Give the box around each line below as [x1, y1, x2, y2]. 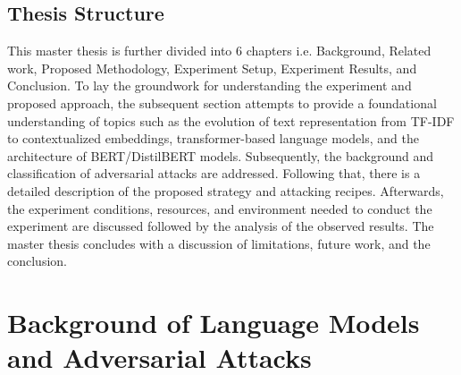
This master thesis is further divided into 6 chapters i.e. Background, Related [7, 41, 432, 60]
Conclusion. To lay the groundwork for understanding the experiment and [7, 76, 412, 95]
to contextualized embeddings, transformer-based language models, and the [7, 129, 419, 148]
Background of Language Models [7, 304, 420, 341]
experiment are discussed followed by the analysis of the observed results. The [7, 217, 434, 235]
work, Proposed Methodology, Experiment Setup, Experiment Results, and [7, 58, 417, 77]
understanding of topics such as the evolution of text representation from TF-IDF [7, 111, 455, 130]
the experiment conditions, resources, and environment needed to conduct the [7, 199, 432, 217]
